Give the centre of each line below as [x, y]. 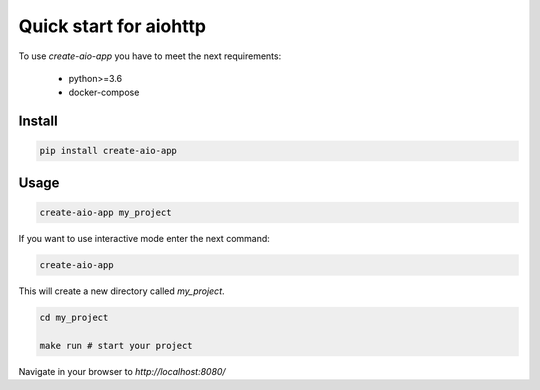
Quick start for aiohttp [112, 26]
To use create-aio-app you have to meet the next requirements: [150, 56]
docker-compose [104, 92]
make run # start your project [116, 345]
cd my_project [74, 317]
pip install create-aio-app [108, 151]
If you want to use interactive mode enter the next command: [144, 238]
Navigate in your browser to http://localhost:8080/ [122, 371]
